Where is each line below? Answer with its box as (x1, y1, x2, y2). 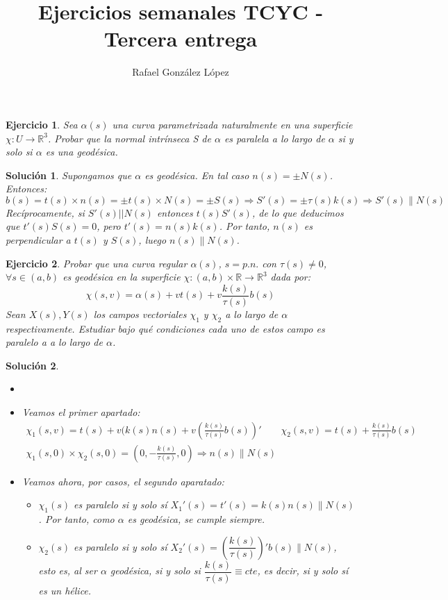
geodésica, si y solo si (110, 563, 201, 578)
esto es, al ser (38, 563, 97, 578)
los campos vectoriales (93, 306, 187, 321)
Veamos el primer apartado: (22, 405, 140, 419)
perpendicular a (6, 233, 71, 247)
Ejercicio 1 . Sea (6, 117, 78, 131)
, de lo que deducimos (251, 205, 344, 219)
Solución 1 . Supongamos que (6, 167, 132, 182)
